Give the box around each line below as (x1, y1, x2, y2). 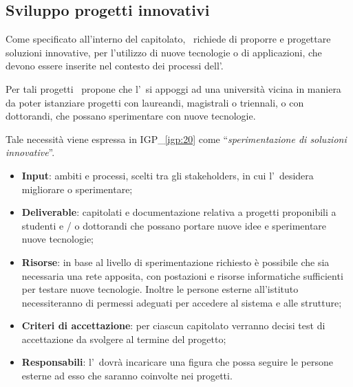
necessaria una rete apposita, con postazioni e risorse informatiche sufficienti (21, 268, 343, 283)
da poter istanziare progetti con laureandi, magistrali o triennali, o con (6, 95, 304, 109)
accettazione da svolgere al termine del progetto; (21, 331, 226, 346)
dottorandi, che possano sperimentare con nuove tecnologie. (6, 109, 256, 123)
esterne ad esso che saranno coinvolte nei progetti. (21, 368, 233, 383)
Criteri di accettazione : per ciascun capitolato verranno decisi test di (21, 318, 325, 333)
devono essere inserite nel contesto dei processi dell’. (6, 58, 224, 73)
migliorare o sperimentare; (21, 181, 133, 196)
